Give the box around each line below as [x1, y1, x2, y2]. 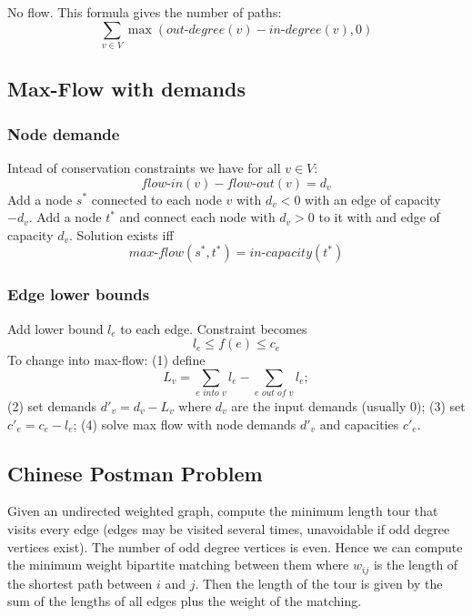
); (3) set [416, 397, 466, 416]
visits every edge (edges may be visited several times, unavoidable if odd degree [7, 520, 450, 539]
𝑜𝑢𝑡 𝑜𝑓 [261, 389, 286, 399]
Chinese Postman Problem [7, 459, 263, 487]
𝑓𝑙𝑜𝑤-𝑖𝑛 [141, 177, 184, 190]
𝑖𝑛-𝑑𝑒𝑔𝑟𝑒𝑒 [268, 23, 322, 36]
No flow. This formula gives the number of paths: [7, 3, 282, 21]
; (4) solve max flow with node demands [73, 414, 296, 433]
